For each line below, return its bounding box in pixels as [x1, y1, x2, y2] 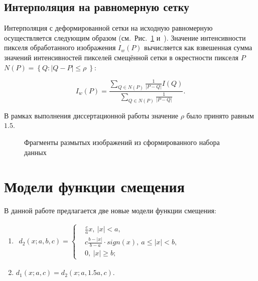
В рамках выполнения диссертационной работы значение [4, 110, 178, 120]
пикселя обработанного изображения [4, 42, 116, 53]
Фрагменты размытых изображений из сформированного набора [24, 136, 220, 147]
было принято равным [186, 110, 254, 120]
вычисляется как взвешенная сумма [144, 42, 252, 53]
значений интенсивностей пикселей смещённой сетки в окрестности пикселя [4, 52, 238, 62]
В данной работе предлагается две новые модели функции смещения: [4, 205, 216, 216]
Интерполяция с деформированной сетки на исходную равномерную [4, 23, 213, 33]
